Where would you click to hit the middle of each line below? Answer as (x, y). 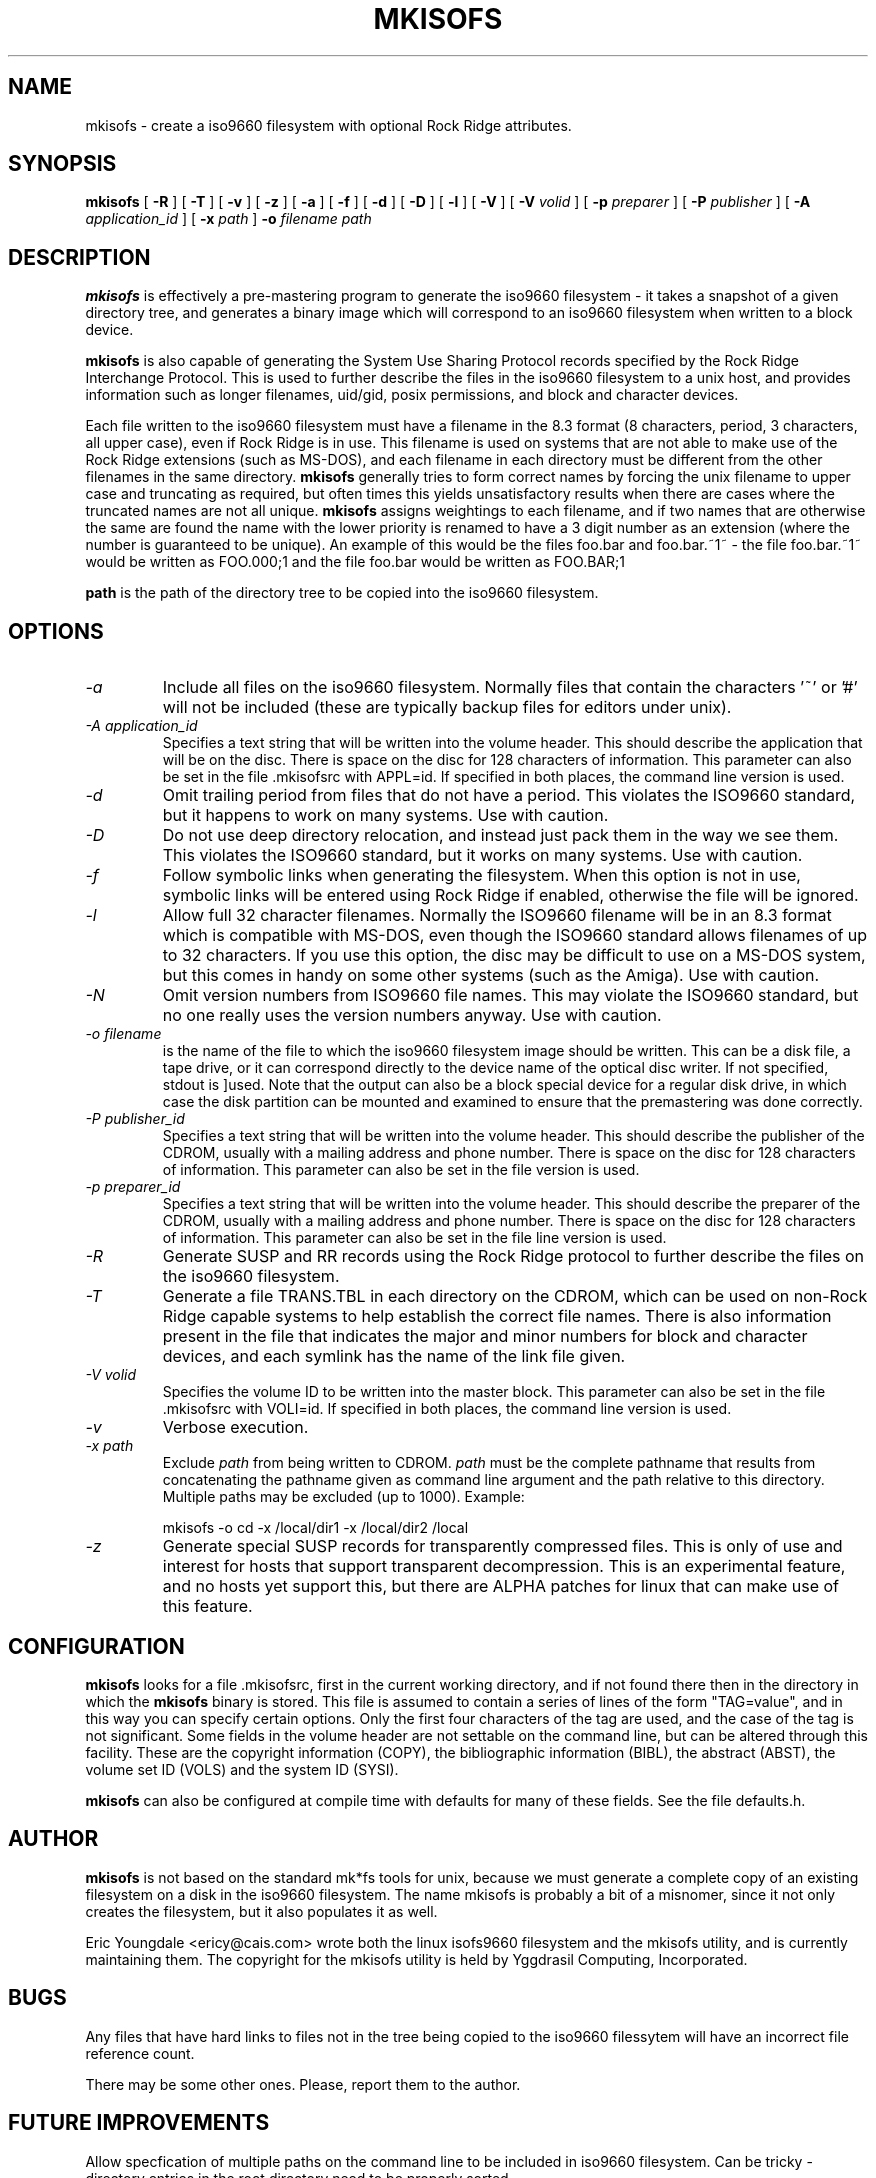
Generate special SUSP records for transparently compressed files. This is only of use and (502, 1546)
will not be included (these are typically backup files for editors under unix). (447, 707)
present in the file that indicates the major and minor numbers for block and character (485, 1336)
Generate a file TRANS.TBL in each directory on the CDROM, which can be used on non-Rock (515, 1296)
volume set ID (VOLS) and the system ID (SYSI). (242, 1769)
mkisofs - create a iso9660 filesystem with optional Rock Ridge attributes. (328, 125)
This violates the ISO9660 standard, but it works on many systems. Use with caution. (482, 855)
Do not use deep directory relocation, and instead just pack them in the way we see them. (500, 835)
